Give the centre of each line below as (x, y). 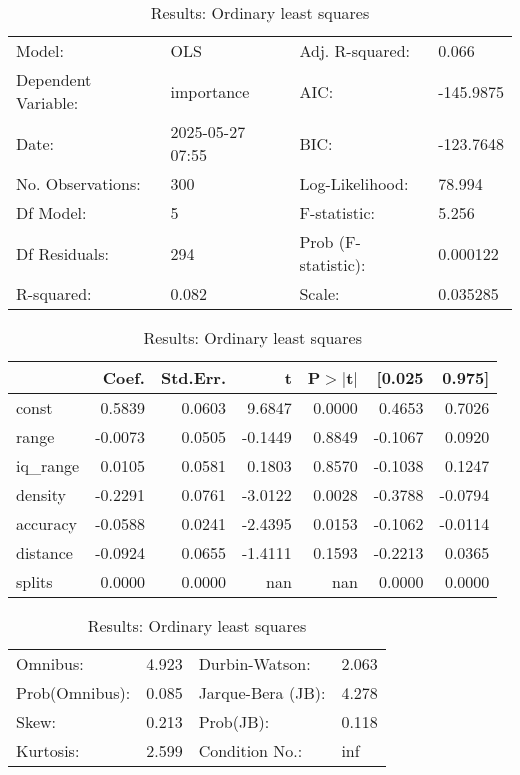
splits (34, 581)
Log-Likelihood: (354, 183)
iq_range (48, 465)
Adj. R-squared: (355, 50)
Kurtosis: (48, 750)
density (41, 494)
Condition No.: (250, 750)
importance (210, 91)
